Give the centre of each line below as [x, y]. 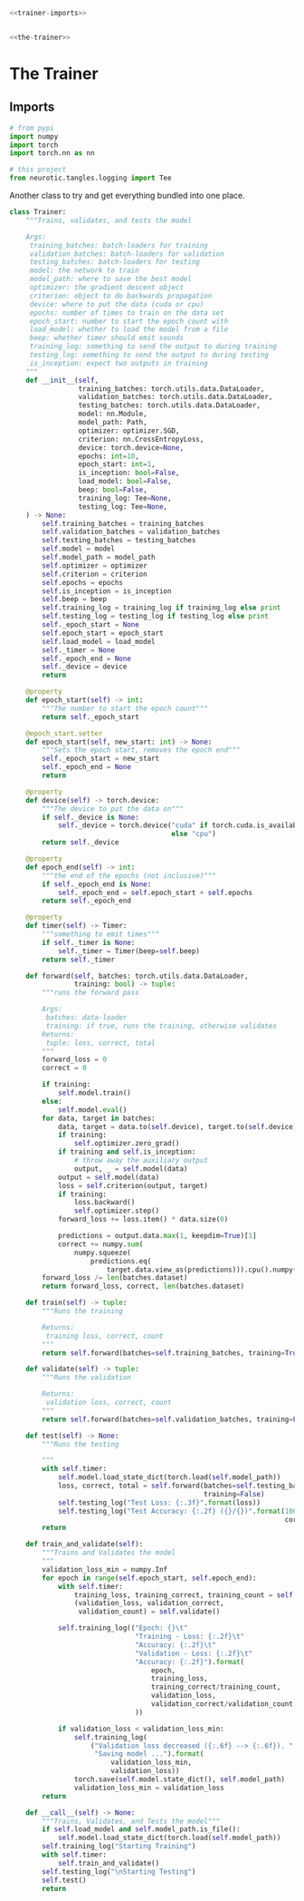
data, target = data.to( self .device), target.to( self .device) [177, 1126]
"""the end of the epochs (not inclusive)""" [129, 875]
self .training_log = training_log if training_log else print [161, 608]
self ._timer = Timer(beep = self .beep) [129, 951]
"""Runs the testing [81, 1444]
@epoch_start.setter [64, 733]
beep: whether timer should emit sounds [106, 338]
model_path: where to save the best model [111, 279]
